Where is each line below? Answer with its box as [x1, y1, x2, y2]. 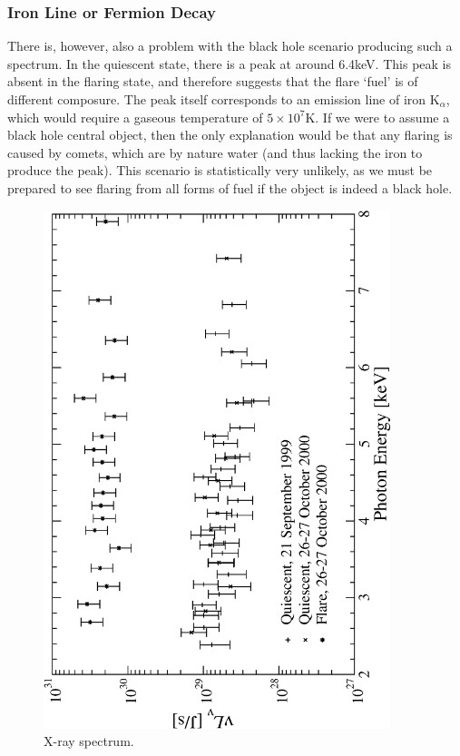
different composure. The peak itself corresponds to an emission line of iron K [7, 90, 440, 108]
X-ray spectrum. [44, 731, 134, 751]
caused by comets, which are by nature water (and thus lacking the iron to [7, 142, 423, 162]
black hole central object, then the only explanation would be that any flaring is [7, 125, 453, 144]
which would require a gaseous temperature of [7, 107, 263, 126]
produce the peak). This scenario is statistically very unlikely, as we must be [7, 161, 433, 180]
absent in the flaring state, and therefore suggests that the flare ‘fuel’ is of [7, 72, 418, 91]
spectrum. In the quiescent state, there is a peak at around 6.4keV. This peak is [7, 54, 451, 73]
